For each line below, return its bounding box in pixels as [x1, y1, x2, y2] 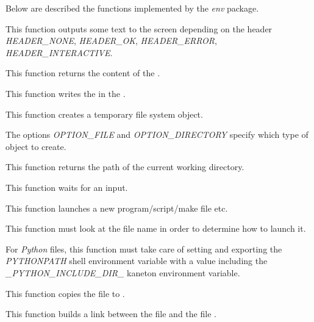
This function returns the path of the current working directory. [5, 160, 244, 173]
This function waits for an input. [5, 181, 128, 193]
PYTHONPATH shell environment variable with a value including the [5, 254, 268, 267]
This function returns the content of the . [5, 66, 160, 79]
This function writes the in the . [5, 87, 126, 99]
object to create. [5, 140, 66, 152]
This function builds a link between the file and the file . [5, 307, 216, 320]
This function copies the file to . [5, 287, 125, 299]
